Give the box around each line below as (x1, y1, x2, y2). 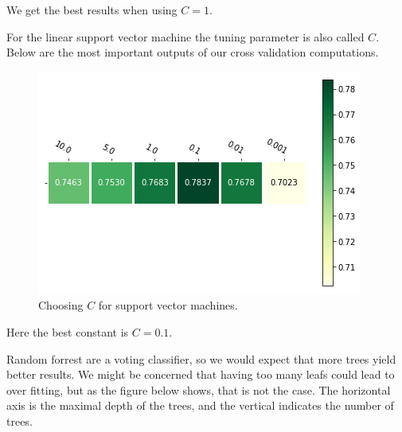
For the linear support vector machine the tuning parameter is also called (6, 28, 365, 45)
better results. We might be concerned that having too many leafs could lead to (6, 366, 395, 383)
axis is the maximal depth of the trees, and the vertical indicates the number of (6, 397, 394, 414)
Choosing (38, 297, 84, 313)
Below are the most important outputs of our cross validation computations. (6, 44, 379, 60)
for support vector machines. (98, 297, 238, 313)
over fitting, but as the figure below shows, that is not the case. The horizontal (6, 381, 391, 398)
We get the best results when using (6, 2, 178, 18)
